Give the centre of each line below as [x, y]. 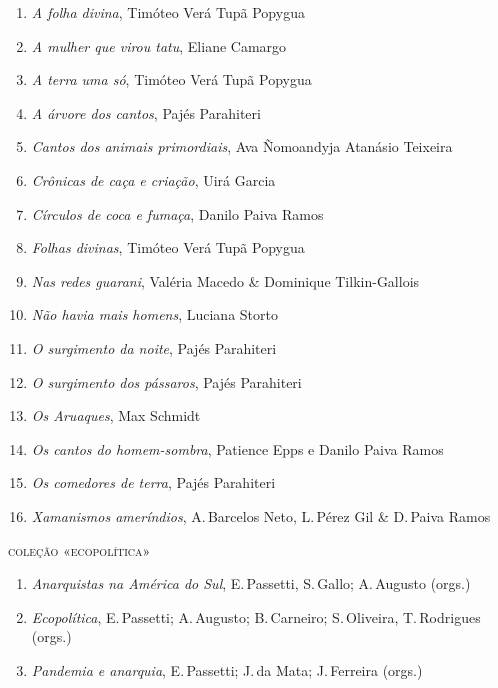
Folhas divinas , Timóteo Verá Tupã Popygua [168, 247]
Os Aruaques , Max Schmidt [116, 415]
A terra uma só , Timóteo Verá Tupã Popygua [171, 79]
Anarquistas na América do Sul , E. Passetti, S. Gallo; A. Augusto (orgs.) [251, 583]
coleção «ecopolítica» [79, 549]
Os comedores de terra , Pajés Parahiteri [153, 482]
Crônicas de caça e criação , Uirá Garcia [153, 179]
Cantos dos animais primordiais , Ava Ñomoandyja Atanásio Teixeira [242, 146]
